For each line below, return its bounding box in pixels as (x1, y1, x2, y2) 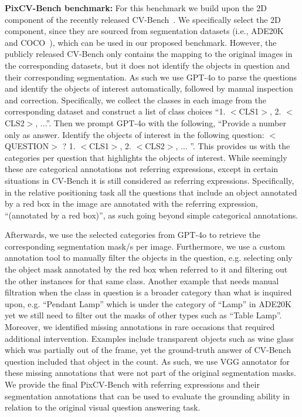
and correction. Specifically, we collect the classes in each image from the (5, 93, 266, 106)
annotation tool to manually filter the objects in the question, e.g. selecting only (5, 251, 293, 264)
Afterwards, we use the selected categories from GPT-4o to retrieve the (5, 228, 260, 241)
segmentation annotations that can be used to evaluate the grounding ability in (5, 389, 290, 402)
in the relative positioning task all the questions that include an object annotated (5, 186, 297, 198)
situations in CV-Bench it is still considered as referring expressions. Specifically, (5, 174, 294, 186)
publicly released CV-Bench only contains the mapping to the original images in (5, 48, 293, 60)
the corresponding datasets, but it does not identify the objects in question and (5, 59, 290, 71)
